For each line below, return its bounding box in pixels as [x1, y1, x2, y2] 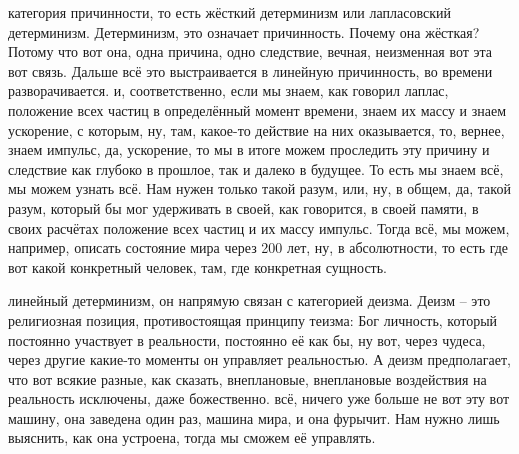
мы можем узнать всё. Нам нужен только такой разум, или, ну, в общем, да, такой [8, 178, 511, 199]
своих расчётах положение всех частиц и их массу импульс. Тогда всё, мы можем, [8, 217, 510, 238]
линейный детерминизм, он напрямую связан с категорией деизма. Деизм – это [8, 290, 491, 311]
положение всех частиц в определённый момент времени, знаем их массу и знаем [8, 99, 507, 120]
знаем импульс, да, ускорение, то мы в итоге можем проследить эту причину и [8, 139, 490, 160]
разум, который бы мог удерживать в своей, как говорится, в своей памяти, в [8, 197, 479, 218]
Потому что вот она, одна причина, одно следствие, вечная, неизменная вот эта [8, 41, 493, 62]
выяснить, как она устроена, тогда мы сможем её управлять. [8, 427, 376, 448]
